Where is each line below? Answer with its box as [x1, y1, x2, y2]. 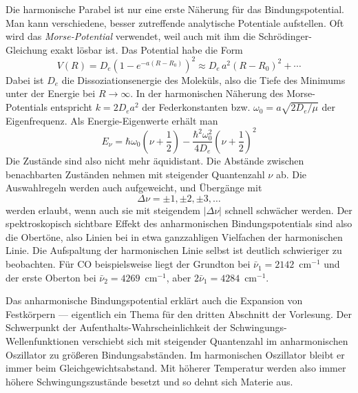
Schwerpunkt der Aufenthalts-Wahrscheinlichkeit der [6, 320, 227, 334]
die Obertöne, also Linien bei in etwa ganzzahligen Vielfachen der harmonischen [6, 229, 343, 244]
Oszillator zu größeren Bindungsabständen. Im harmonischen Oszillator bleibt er [6, 347, 345, 361]
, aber [166, 270, 191, 284]
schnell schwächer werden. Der [224, 202, 352, 217]
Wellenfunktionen [6, 334, 79, 348]
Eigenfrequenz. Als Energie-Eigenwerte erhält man [6, 113, 218, 127]
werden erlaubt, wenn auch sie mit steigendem [6, 202, 200, 217]
